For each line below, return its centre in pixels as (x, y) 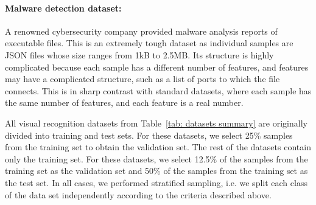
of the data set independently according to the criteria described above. (138, 194)
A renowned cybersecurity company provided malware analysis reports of (141, 31)
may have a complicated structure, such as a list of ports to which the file (142, 79)
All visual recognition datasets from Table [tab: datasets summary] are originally (156, 123)
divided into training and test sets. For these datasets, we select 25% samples (149, 135)
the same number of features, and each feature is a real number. (124, 102)
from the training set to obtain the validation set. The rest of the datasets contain (158, 147)
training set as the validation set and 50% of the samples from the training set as (156, 171)
